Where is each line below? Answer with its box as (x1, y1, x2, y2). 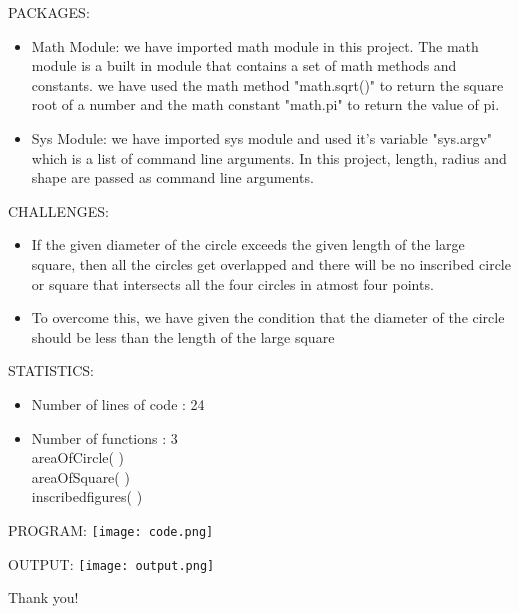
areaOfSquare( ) (31, 466, 130, 487)
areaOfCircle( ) (31, 447, 125, 468)
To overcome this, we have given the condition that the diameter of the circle (31, 307, 505, 328)
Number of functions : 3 (31, 427, 178, 448)
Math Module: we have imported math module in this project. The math (31, 35, 479, 56)
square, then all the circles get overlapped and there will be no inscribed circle (31, 253, 511, 274)
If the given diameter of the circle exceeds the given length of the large (31, 234, 465, 255)
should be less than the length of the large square (31, 326, 335, 347)
